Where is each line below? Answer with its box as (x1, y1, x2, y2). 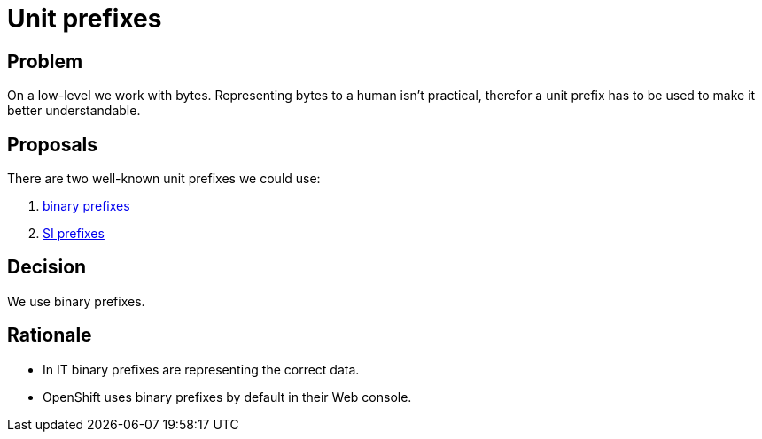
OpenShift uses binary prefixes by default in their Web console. (43, 389, 412, 404)
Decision (7, 256, 87, 279)
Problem (7, 50, 83, 73)
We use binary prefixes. (7, 293, 145, 309)
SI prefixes (43, 226, 105, 242)
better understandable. (7, 103, 141, 119)
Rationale (7, 324, 92, 347)
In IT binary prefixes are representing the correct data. (43, 361, 360, 377)
